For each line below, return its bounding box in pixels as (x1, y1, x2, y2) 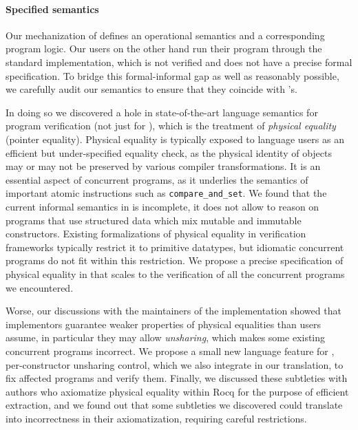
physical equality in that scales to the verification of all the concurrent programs (6, 266, 345, 281)
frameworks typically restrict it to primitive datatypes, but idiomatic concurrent (6, 239, 344, 254)
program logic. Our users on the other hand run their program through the (6, 41, 322, 56)
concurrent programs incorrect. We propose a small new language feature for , (6, 343, 335, 358)
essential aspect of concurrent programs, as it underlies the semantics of (6, 172, 308, 186)
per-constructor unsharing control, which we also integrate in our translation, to (6, 357, 344, 372)
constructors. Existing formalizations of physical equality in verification (6, 226, 306, 241)
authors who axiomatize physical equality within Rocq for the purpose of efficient (6, 384, 349, 398)
